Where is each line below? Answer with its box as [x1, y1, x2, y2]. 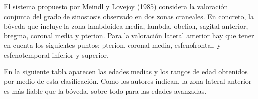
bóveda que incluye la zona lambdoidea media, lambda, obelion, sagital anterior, [4, 21, 248, 31]
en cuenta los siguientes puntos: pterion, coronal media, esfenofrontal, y [4, 40, 221, 50]
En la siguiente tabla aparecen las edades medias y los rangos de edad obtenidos [4, 66, 248, 76]
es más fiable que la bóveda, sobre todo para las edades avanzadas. [4, 85, 207, 96]
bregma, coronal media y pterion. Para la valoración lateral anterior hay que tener [4, 30, 254, 40]
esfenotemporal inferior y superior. [4, 49, 109, 60]
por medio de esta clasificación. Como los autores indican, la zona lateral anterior [4, 76, 252, 86]
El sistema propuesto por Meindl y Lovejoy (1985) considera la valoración [4, 1, 228, 11]
